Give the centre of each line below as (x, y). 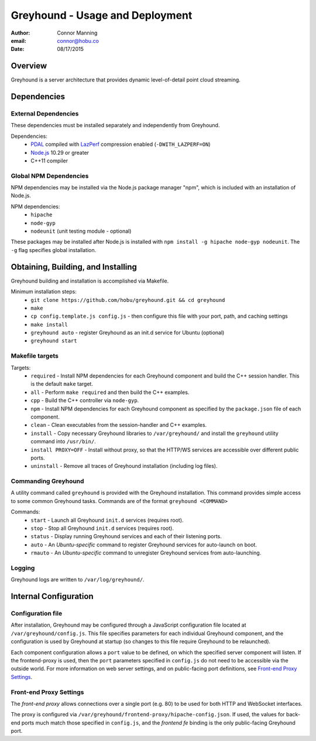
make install (49, 324)
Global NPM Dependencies (50, 176)
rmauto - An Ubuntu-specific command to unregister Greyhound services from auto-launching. (146, 553)
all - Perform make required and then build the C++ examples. (110, 392)
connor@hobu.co (78, 40)
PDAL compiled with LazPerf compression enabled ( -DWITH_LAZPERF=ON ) (121, 144)
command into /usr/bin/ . (63, 441)
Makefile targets (35, 356)
